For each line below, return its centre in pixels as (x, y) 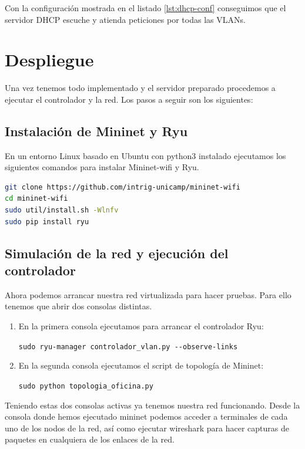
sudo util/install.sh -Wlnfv (62, 210)
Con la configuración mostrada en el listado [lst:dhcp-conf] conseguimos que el (145, 8)
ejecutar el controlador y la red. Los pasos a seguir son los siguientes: (129, 99)
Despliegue (49, 60)
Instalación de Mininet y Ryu (96, 131)
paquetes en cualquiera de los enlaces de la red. (90, 439)
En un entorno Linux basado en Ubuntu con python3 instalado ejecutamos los (145, 155)
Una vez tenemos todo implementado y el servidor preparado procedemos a (140, 88)
